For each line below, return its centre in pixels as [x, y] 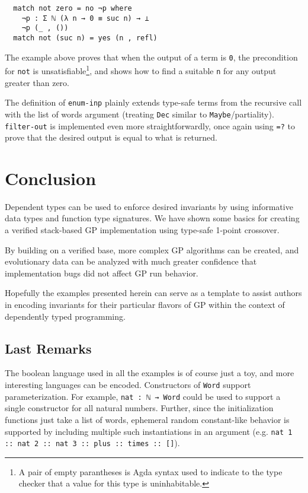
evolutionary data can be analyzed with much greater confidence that [131, 261]
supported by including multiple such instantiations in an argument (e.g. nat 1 [149, 431]
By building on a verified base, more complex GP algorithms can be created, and [152, 249]
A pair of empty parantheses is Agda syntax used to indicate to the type [150, 471]
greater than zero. [37, 82]
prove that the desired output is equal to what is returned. [111, 137]
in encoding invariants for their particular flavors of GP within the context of [145, 305]
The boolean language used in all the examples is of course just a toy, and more [150, 373]
